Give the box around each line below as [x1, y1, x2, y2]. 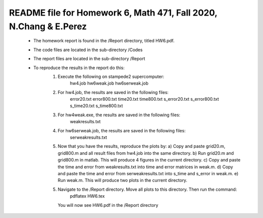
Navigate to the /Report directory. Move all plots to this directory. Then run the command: [57, 186, 237, 192]
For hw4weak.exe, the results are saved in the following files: [57, 112, 180, 118]
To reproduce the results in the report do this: [33, 65, 125, 71]
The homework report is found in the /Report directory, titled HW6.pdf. [33, 38, 175, 44]
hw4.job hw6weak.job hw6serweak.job [70, 80, 149, 86]
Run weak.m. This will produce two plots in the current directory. [57, 178, 188, 183]
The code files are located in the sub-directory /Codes [33, 47, 143, 53]
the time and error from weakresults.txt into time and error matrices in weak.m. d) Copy [57, 163, 233, 170]
